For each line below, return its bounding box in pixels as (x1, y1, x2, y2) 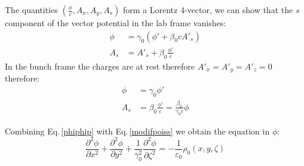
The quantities (5, 4, 58, 15)
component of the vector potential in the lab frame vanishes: (5, 17, 226, 29)
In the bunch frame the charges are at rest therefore (5, 59, 195, 72)
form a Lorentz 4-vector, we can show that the (122, 4, 293, 15)
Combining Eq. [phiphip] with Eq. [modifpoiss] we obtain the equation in (5, 124, 270, 137)
